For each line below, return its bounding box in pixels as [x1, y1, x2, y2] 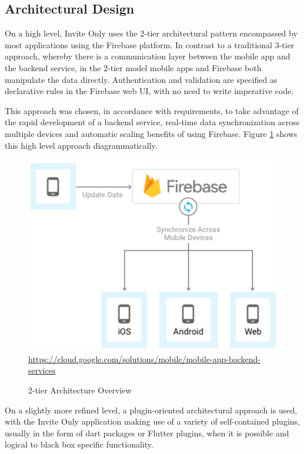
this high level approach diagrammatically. [5, 139, 158, 151]
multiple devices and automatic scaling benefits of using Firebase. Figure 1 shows [5, 127, 298, 139]
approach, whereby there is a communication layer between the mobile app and [5, 50, 290, 62]
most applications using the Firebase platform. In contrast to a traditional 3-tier [5, 38, 295, 51]
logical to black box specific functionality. [5, 438, 153, 450]
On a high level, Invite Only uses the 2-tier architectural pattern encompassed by [5, 27, 298, 39]
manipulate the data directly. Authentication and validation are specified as [5, 73, 278, 85]
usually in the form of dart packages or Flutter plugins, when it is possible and [5, 426, 289, 439]
